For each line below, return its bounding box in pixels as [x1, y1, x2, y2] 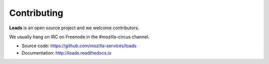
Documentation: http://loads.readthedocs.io [21, 50, 112, 56]
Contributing [9, 7, 63, 18]
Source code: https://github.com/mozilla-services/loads [21, 43, 137, 49]
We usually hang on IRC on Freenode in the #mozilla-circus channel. [9, 34, 149, 40]
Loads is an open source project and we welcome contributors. [9, 25, 139, 31]
